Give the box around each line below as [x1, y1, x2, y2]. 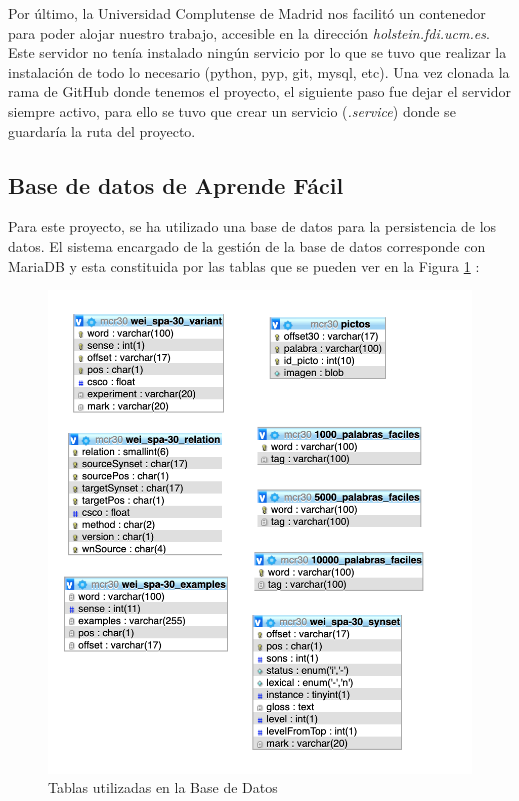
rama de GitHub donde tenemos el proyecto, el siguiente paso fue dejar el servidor [8, 81, 512, 102]
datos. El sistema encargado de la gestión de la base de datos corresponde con [8, 235, 486, 256]
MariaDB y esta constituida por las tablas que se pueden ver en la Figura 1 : [8, 255, 480, 276]
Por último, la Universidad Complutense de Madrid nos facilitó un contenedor [8, 3, 486, 23]
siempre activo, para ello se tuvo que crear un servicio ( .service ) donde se [8, 100, 456, 121]
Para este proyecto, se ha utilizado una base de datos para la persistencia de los [8, 216, 497, 237]
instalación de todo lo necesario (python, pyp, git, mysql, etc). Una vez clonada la [8, 61, 510, 82]
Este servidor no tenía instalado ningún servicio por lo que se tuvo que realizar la [8, 42, 507, 63]
